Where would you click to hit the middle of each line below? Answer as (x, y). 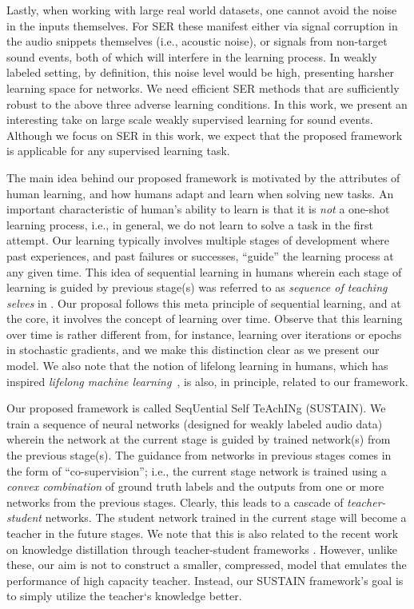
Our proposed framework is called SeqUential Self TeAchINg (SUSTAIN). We (196, 408)
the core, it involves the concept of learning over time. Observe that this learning (205, 318)
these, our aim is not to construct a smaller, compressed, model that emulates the (207, 565)
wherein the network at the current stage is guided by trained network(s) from (199, 439)
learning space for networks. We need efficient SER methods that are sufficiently (203, 88)
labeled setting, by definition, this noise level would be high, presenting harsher (201, 72)
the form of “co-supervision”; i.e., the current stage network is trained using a (197, 470)
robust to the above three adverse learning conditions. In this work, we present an (207, 103)
